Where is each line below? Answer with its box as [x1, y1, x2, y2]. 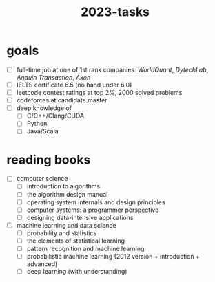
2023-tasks [81, 4, 150, 20]
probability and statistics [26, 228, 97, 237]
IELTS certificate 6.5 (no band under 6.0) [16, 80, 132, 89]
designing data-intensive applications [26, 213, 134, 221]
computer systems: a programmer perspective [26, 206, 159, 214]
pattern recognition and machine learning [26, 244, 145, 252]
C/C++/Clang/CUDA [26, 111, 84, 120]
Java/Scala [26, 127, 59, 135]
